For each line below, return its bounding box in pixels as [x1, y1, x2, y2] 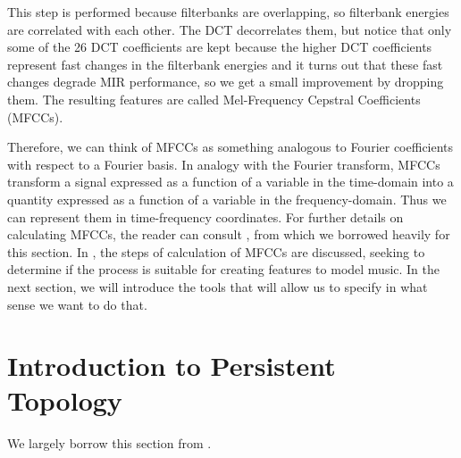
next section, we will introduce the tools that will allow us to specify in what [7, 277, 428, 296]
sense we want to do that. [7, 295, 147, 313]
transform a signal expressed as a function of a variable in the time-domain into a [7, 172, 454, 191]
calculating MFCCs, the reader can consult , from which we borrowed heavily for [7, 225, 450, 244]
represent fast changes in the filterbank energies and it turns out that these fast [7, 54, 443, 73]
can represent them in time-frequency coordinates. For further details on [7, 207, 404, 226]
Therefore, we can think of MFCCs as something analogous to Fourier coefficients [7, 137, 454, 156]
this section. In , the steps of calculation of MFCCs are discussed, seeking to [7, 242, 425, 261]
